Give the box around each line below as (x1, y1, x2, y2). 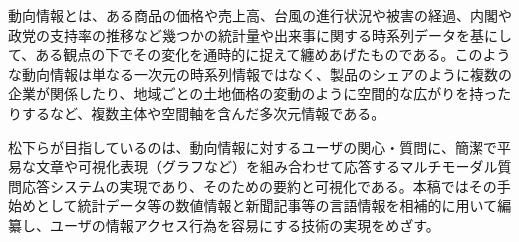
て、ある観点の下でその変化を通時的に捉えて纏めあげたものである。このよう (8, 44, 511, 65)
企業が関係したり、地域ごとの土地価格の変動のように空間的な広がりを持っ (8, 83, 498, 104)
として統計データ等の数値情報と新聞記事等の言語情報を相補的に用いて (35, 195, 498, 216)
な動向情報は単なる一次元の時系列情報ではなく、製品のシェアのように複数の (8, 63, 512, 84)
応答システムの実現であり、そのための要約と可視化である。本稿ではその (21, 175, 497, 196)
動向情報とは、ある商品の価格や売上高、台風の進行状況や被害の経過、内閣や (8, 5, 512, 25)
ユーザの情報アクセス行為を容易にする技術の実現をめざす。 (49, 214, 440, 235)
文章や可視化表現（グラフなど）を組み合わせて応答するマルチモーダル (35, 156, 498, 177)
